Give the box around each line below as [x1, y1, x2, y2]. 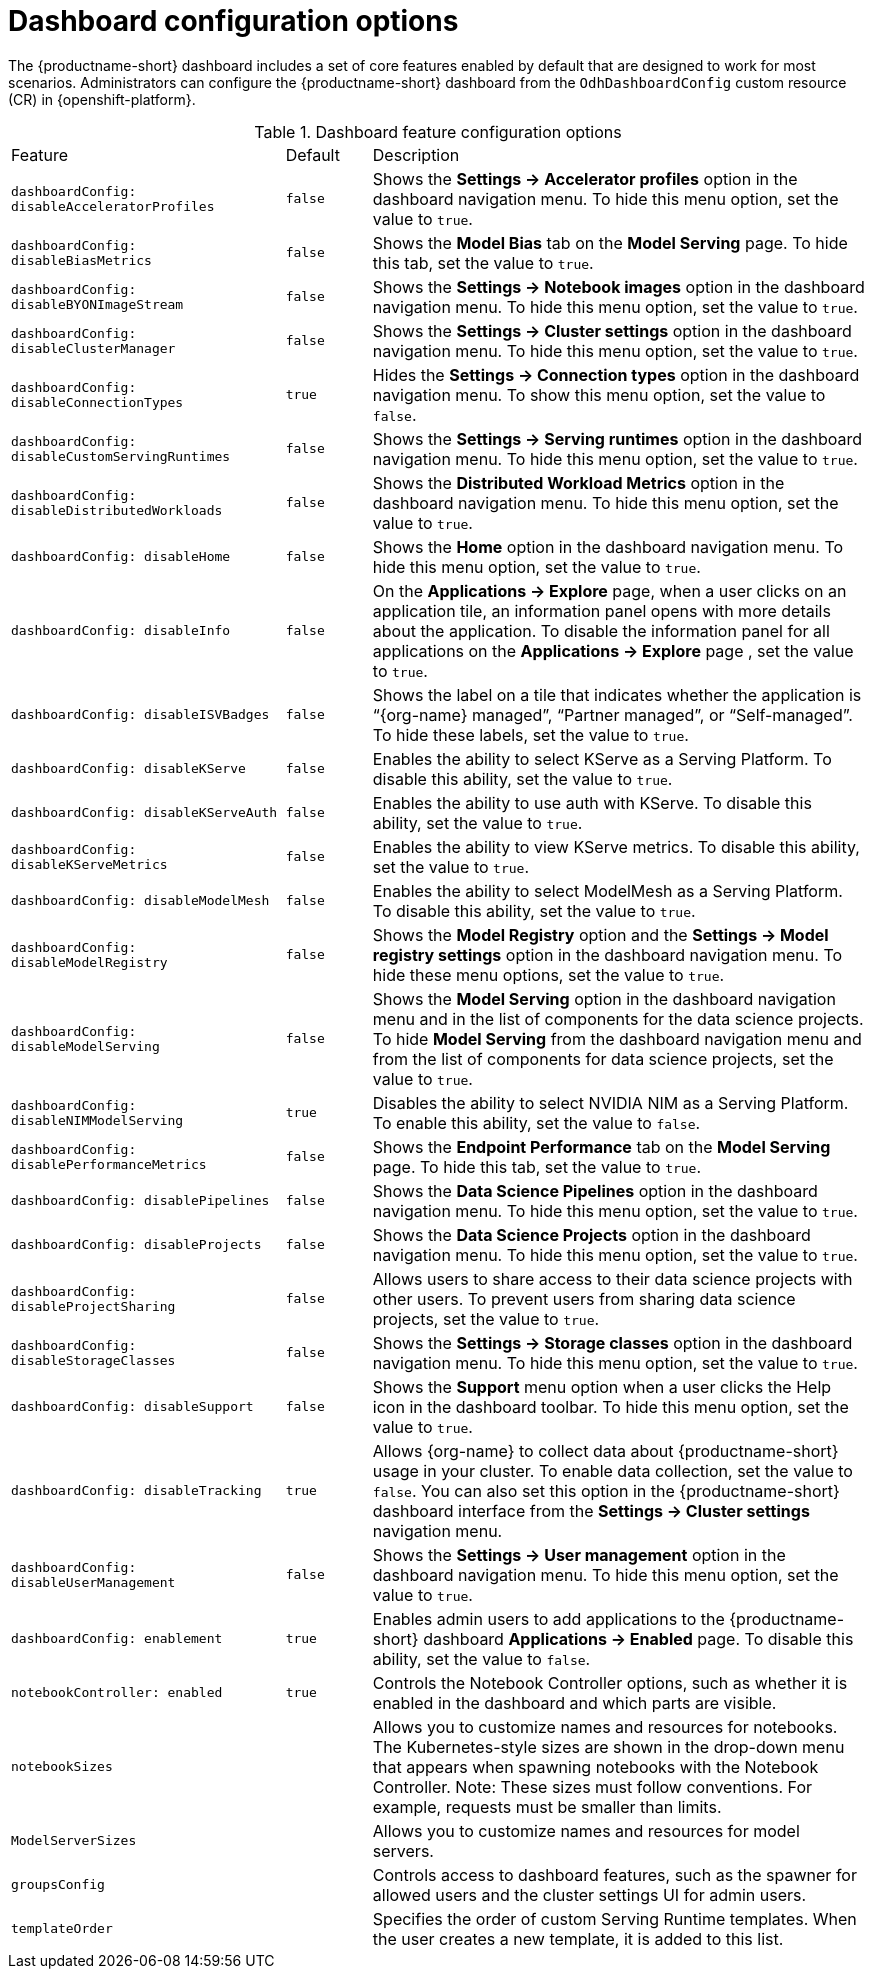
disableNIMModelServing [11, 1112, 184, 1128]
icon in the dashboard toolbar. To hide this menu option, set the [372, 1396, 849, 1417]
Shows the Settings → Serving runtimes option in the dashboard [372, 428, 863, 449]
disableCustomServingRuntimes [11, 448, 231, 464]
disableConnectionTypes [11, 394, 184, 410]
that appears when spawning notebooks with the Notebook [372, 1756, 819, 1777]
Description [372, 144, 460, 165]
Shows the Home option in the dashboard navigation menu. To [372, 536, 844, 557]
